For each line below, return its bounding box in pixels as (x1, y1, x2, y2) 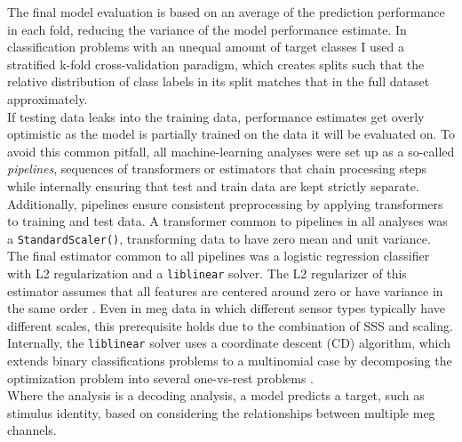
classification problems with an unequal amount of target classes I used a (7, 37, 405, 56)
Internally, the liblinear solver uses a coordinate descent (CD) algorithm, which (7, 334, 451, 352)
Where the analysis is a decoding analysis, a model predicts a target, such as (7, 386, 425, 405)
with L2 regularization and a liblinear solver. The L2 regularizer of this (7, 263, 407, 282)
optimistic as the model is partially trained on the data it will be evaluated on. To (7, 125, 455, 143)
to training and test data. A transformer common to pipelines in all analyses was (7, 212, 448, 230)
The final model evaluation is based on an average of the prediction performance (7, 3, 445, 20)
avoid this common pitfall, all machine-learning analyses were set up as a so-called (7, 141, 455, 160)
